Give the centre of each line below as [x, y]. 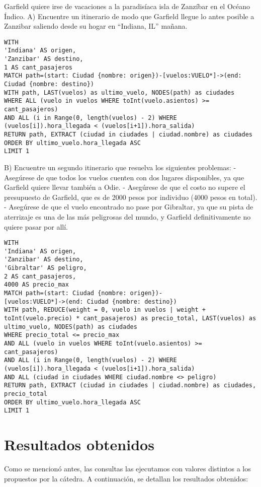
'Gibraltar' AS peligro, [46, 268]
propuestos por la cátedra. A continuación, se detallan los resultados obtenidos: [126, 478]
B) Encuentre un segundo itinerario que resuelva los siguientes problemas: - [120, 167]
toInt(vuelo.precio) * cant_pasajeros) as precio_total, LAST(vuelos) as [130, 319]
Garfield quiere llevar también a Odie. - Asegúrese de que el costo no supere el [125, 187]
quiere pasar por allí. [36, 226]
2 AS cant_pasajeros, [40, 276]
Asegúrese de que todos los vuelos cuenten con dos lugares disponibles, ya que [124, 177]
